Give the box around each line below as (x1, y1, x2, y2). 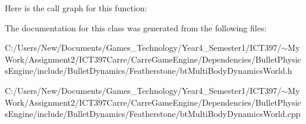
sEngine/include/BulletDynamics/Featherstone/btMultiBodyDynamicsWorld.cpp (5, 107, 301, 120)
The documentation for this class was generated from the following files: (5, 21, 267, 34)
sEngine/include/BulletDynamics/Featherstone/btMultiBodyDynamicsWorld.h (5, 64, 292, 77)
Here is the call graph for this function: (5, 2, 147, 14)
